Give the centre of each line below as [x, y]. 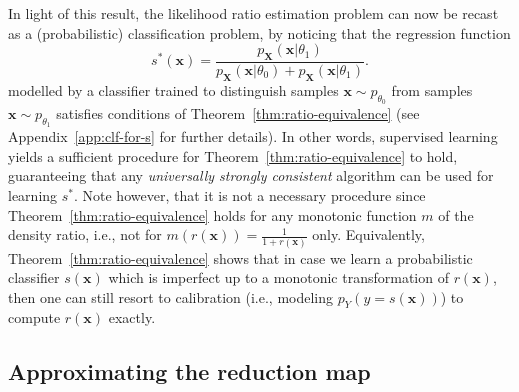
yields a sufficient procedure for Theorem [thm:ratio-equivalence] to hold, [233, 155]
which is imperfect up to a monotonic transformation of [278, 277]
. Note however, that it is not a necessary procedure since [249, 195]
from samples [432, 89]
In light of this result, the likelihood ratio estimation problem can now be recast [253, 13]
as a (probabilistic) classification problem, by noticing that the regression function [259, 32]
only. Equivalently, [368, 234]
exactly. [132, 317]
